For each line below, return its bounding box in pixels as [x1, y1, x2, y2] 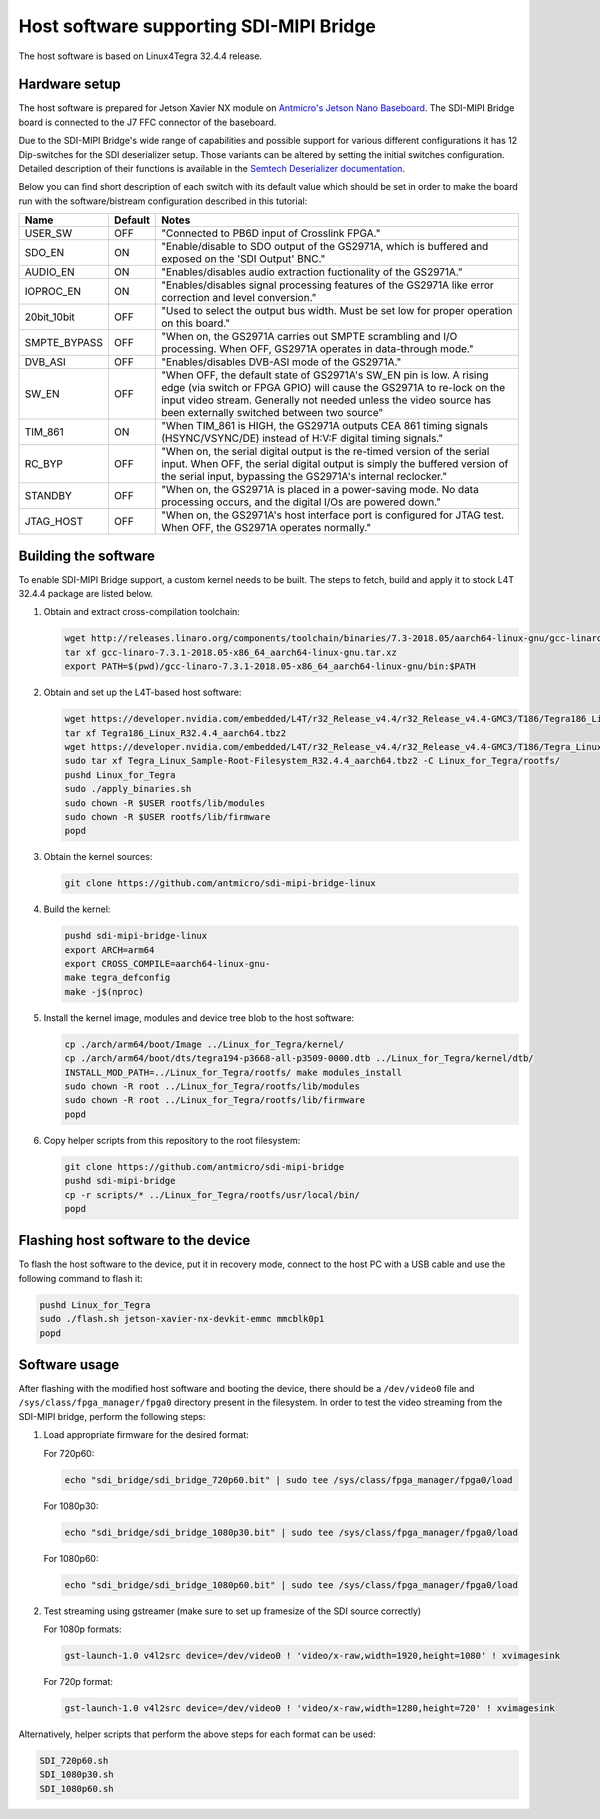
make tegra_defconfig [64, 972, 171, 984]
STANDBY [24, 489, 72, 503]
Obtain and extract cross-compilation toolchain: [43, 606, 240, 618]
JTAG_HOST [24, 515, 84, 529]
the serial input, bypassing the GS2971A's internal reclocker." [161, 470, 448, 484]
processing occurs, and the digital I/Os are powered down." [161, 495, 442, 509]
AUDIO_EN [24, 265, 75, 279]
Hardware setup [18, 76, 121, 93]
